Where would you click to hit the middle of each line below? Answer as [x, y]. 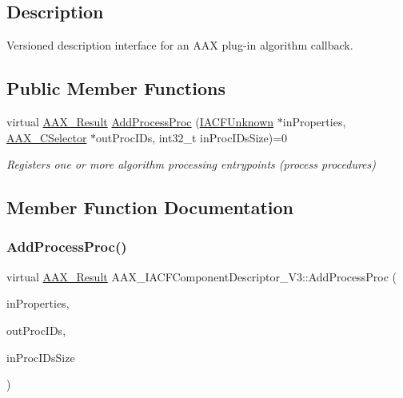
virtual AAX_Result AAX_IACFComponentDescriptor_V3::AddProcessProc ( [202, 276]
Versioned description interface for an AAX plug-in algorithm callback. [180, 45]
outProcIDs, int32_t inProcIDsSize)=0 [192, 137]
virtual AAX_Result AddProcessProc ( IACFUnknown [140, 121]
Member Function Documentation [150, 207]
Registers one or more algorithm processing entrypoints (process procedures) [191, 164]
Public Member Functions [116, 88]
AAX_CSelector [47, 137]
